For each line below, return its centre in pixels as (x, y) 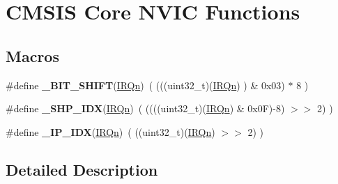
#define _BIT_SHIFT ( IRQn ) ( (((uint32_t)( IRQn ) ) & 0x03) (145, 85)
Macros (32, 55)
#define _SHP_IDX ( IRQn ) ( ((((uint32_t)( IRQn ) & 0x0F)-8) (145, 108)
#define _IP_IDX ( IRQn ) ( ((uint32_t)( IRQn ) (110, 131)
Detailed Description (82, 169)
